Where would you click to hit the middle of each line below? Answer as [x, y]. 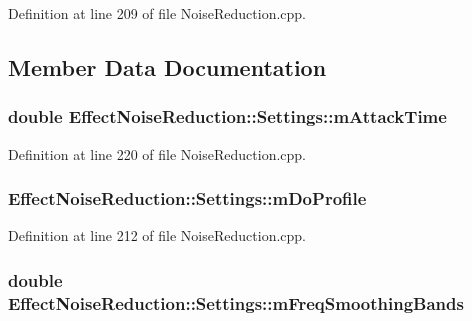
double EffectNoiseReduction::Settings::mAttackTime [227, 116]
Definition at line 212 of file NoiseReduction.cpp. [157, 235]
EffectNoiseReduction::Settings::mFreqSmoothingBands [236, 302]
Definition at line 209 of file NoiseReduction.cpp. [157, 13]
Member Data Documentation [167, 66]
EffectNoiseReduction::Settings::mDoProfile [187, 198]
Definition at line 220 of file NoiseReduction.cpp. [157, 153]
